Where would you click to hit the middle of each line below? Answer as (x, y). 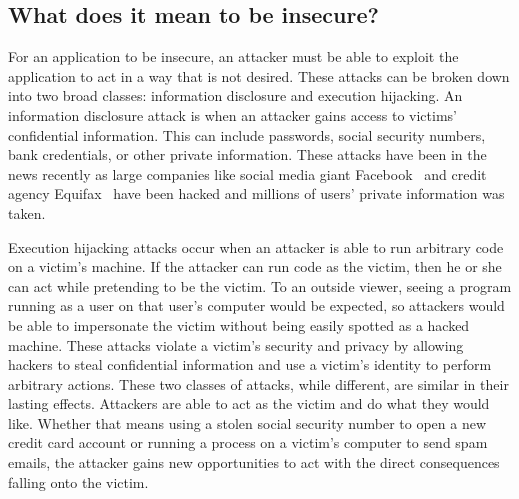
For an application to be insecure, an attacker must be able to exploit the (233, 56)
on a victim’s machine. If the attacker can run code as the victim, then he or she (255, 266)
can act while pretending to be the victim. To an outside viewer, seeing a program (260, 285)
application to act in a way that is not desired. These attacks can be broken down (259, 75)
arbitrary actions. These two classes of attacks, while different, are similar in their (258, 383)
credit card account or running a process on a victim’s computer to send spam (248, 442)
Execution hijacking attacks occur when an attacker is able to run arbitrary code (256, 246)
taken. (27, 212)
